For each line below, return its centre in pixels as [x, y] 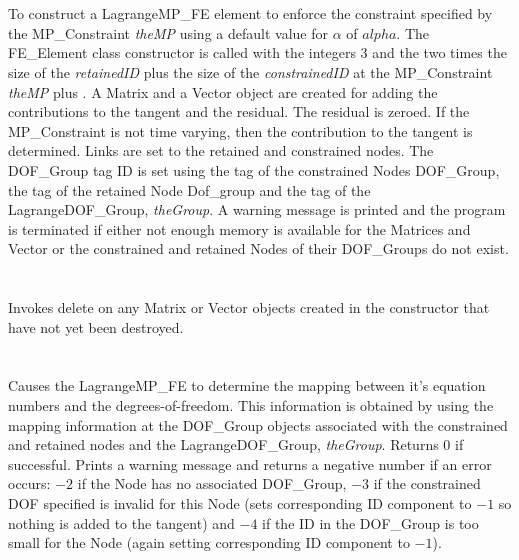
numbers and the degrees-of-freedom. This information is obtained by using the [251, 405]
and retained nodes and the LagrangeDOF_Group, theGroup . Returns [223, 444]
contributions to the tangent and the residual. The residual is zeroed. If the [239, 111]
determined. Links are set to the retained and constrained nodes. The [221, 150]
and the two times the [439, 52]
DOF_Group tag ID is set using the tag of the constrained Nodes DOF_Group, [254, 169]
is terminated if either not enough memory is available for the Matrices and [239, 228]
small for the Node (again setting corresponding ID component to [209, 542]
